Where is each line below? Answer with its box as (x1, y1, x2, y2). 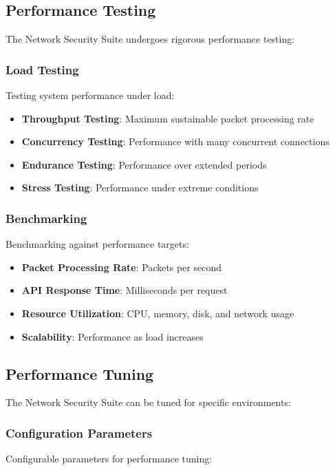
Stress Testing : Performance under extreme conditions (21, 180, 259, 195)
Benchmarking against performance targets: (6, 237, 189, 251)
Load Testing (6, 61, 79, 78)
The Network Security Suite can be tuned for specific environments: (6, 395, 291, 409)
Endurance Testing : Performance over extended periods (21, 157, 267, 171)
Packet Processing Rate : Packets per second (21, 259, 222, 274)
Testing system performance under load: (6, 88, 175, 103)
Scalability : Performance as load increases (21, 329, 204, 343)
